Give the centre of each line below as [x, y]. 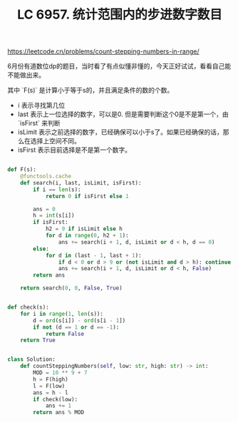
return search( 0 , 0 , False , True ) [71, 288]
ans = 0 [44, 209]
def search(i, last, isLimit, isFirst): [81, 182]
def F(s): [22, 170]
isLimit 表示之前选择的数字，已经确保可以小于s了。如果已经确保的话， [120, 132]
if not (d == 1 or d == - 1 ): [76, 327]
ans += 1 [58, 406]
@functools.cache [46, 176]
